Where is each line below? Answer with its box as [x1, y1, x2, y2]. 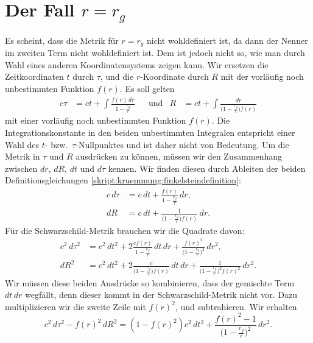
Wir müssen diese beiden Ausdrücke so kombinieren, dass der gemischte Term [5, 276, 295, 289]
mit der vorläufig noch [220, 70, 304, 83]
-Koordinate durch [140, 70, 209, 83]
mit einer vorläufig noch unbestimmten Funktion [5, 114, 186, 127]
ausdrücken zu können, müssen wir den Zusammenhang [76, 150, 283, 163]
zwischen [5, 161, 38, 174]
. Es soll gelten [119, 82, 175, 95]
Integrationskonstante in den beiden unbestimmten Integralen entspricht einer [5, 126, 295, 139]
